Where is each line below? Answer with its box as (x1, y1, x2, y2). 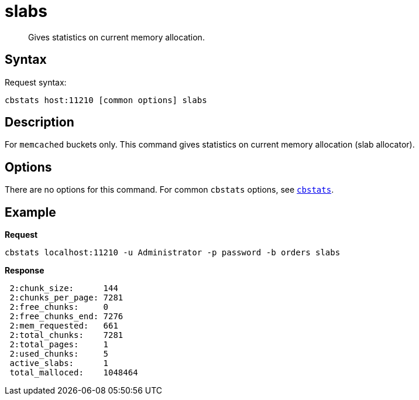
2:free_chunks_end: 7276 (9, 312, 123, 322)
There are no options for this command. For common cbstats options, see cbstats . (5, 184, 334, 195)
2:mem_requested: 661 (9, 321, 118, 331)
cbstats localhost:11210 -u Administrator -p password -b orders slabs (5, 248, 341, 258)
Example (5, 204, 56, 220)
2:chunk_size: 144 (9, 283, 118, 293)
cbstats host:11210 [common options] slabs (5, 95, 207, 105)
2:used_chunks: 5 (9, 349, 109, 359)
